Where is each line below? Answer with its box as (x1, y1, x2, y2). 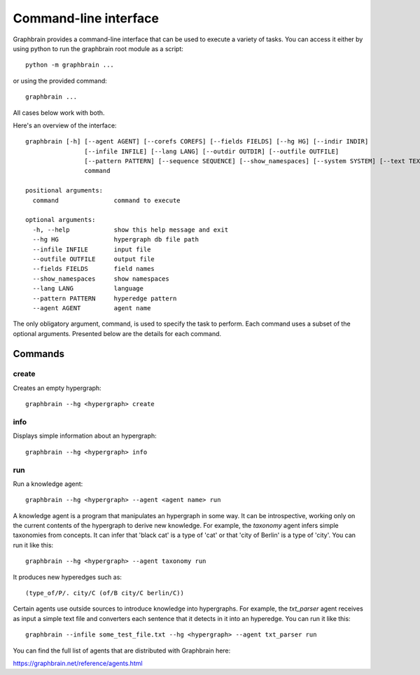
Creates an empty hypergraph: (13, 384, 101, 392)
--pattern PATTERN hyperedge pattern (32, 294, 177, 302)
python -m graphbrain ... (25, 61, 115, 69)
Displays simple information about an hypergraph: (13, 431, 157, 440)
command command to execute (32, 196, 181, 204)
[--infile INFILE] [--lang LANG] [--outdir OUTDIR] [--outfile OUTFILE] (84, 147, 339, 155)
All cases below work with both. (13, 109, 105, 117)
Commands (13, 347, 65, 360)
